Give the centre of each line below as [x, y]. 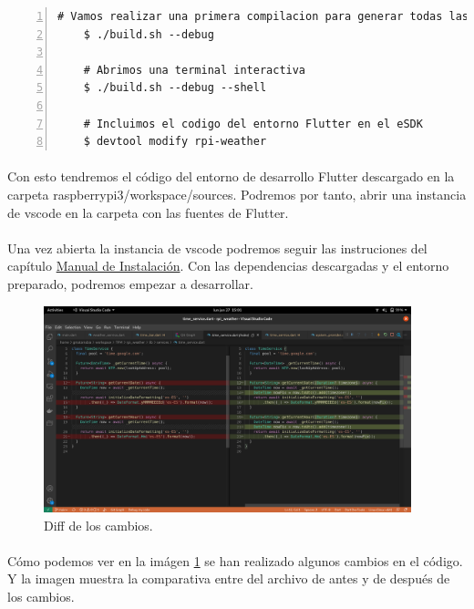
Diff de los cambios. [98, 525]
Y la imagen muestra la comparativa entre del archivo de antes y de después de [229, 578]
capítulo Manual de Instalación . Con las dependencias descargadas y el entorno [228, 266]
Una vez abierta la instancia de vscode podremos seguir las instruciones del [217, 248]
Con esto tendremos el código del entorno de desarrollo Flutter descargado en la [231, 176]
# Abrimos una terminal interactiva [195, 70]
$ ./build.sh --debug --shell [175, 88]
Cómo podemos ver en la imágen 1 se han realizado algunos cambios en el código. [235, 560]
